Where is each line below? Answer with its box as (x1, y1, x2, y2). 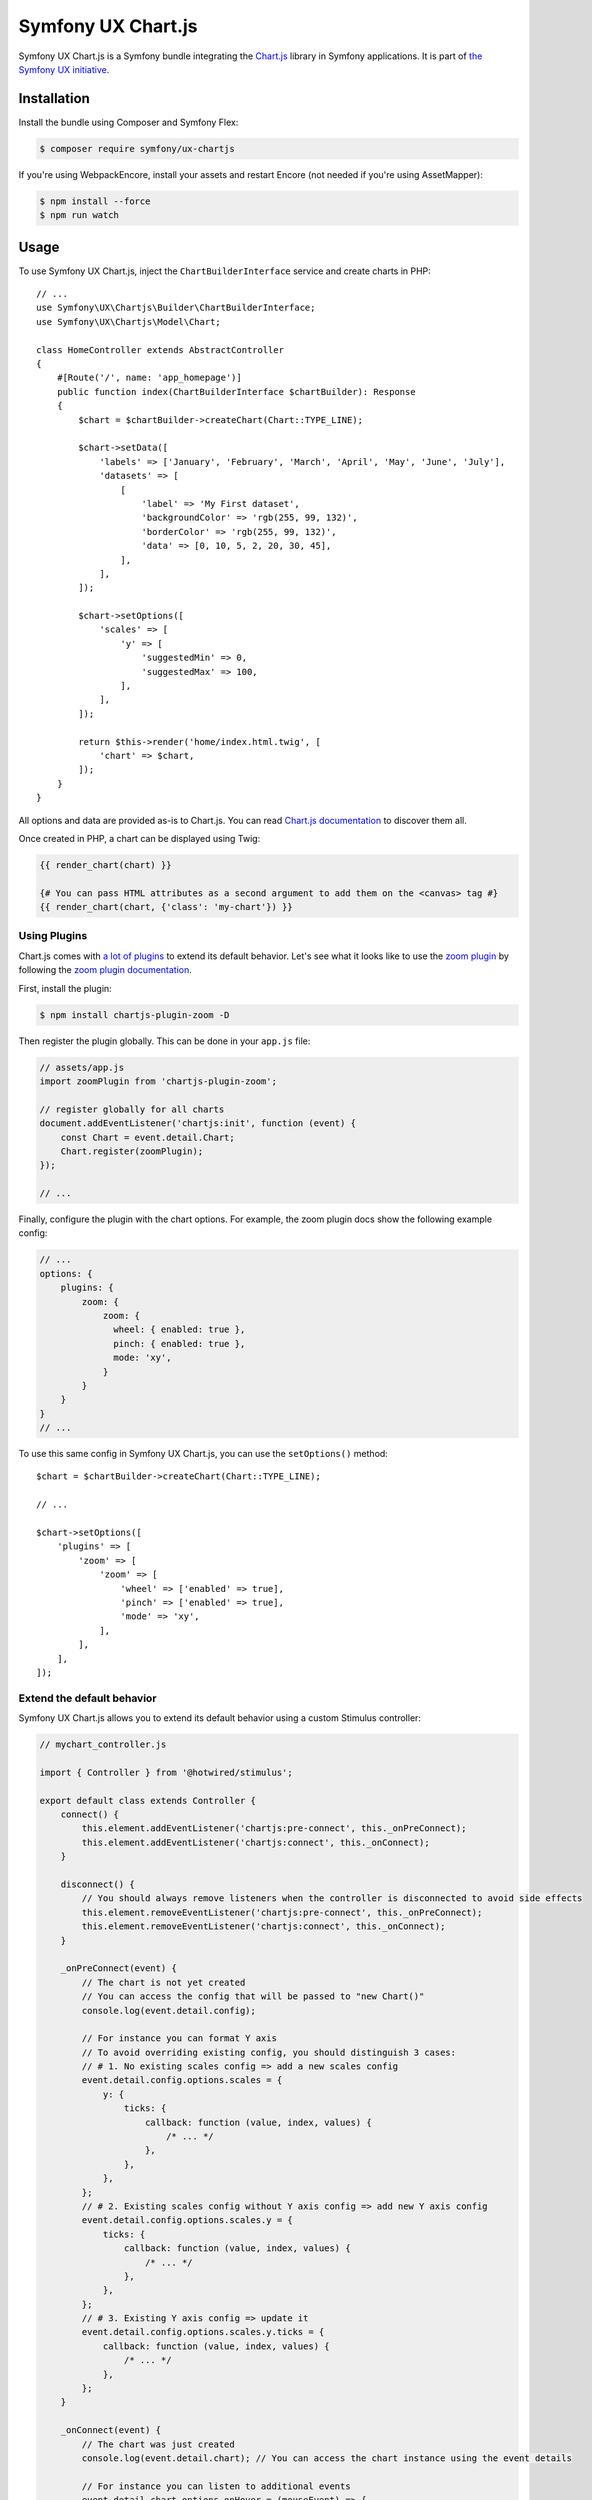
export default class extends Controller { (39, 1795, 257, 1806)
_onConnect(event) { (60, 2425, 162, 2436)
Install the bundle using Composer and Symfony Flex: (18, 116, 239, 128)
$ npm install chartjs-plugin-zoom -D (39, 1009, 230, 1020)
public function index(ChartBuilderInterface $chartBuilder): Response (56, 386, 416, 397)
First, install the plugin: (18, 982, 112, 994)
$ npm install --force (39, 195, 151, 207)
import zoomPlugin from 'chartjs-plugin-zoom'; (39, 1075, 277, 1087)
